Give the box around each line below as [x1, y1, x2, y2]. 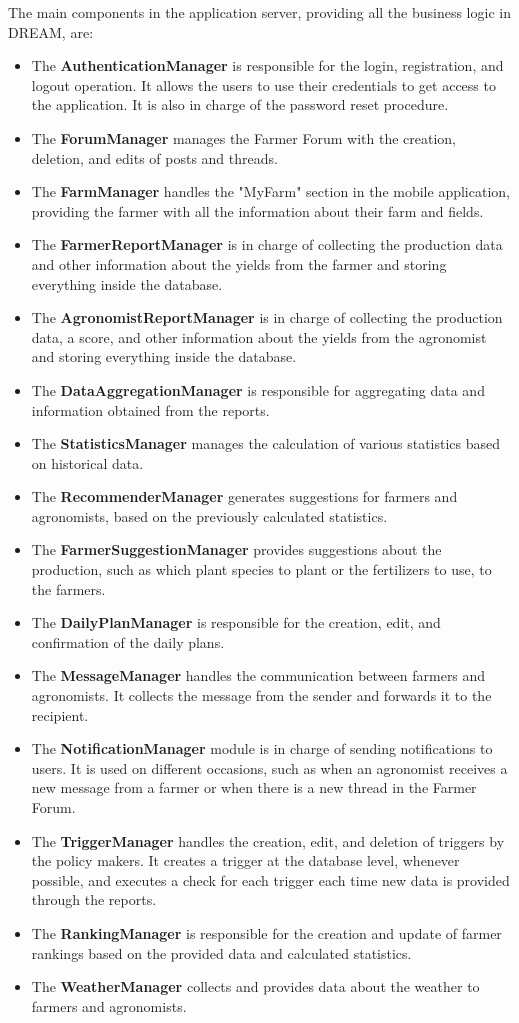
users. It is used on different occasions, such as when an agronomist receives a [31, 757, 508, 778]
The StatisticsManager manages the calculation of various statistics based [31, 433, 501, 454]
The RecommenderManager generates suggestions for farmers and [31, 486, 458, 507]
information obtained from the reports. [31, 399, 270, 420]
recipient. [31, 704, 89, 725]
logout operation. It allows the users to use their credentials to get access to [31, 74, 496, 95]
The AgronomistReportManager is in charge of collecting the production [31, 307, 503, 328]
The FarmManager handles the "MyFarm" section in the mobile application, [31, 181, 510, 202]
